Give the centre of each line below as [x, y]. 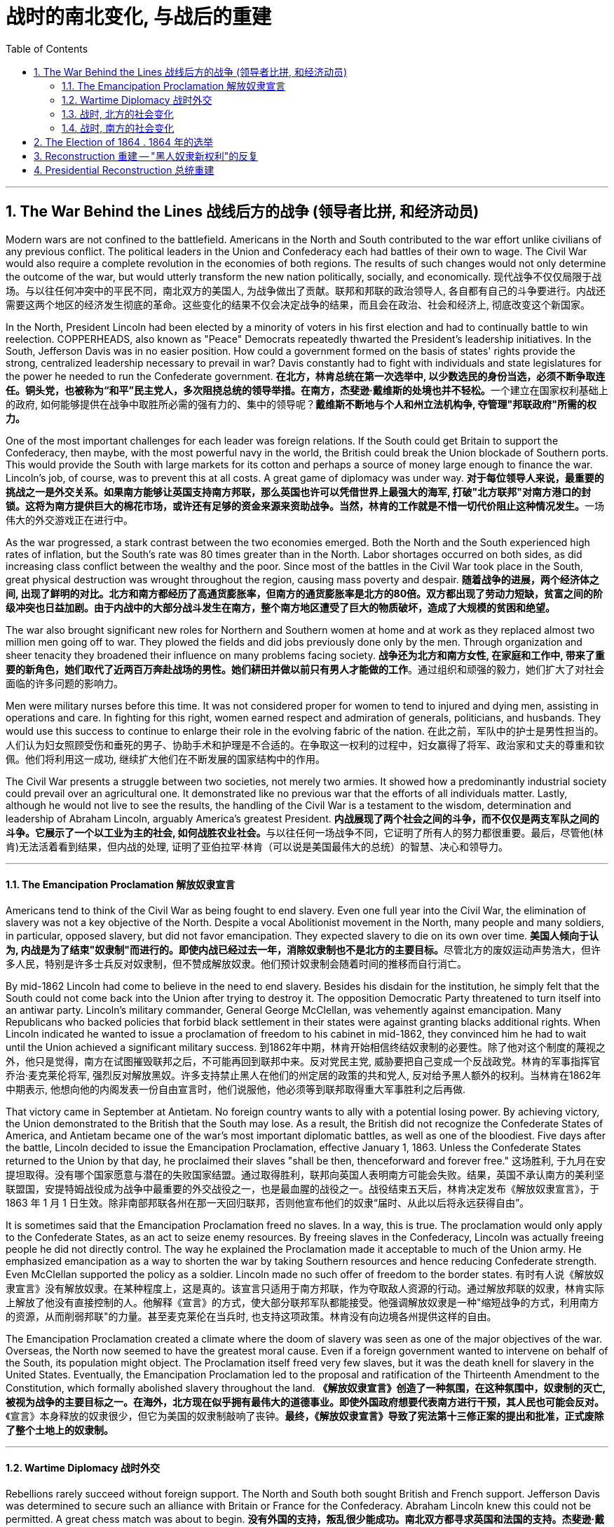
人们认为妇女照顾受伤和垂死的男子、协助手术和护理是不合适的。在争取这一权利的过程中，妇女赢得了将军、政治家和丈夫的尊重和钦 [305, 745]
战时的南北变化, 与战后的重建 [139, 17]
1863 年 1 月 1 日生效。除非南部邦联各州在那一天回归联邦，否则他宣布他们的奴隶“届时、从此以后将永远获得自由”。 [268, 1202]
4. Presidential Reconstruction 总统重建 [124, 170]
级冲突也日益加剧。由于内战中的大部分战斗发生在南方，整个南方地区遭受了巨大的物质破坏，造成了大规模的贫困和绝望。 [280, 607]
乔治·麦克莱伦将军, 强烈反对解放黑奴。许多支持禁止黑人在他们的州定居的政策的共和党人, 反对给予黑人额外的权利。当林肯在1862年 [303, 1075]
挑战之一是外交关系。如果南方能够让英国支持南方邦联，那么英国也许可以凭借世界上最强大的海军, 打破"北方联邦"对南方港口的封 [299, 491]
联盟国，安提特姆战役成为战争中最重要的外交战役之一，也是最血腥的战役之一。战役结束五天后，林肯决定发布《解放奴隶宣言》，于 [302, 1188]
